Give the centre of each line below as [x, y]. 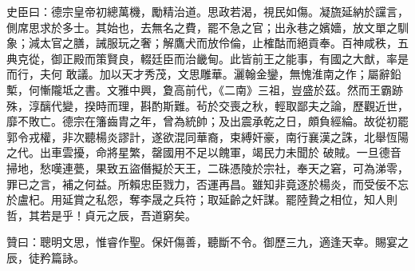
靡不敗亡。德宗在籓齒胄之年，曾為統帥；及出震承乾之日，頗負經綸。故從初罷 [207, 121]
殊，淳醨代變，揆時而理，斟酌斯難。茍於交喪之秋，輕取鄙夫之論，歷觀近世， [207, 105]
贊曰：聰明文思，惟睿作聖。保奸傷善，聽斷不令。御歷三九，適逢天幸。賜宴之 [207, 242]
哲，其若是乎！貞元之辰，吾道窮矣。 [101, 215]
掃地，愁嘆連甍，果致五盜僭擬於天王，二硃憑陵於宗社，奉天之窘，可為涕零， [207, 167]
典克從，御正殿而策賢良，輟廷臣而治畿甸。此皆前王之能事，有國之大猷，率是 [207, 58]
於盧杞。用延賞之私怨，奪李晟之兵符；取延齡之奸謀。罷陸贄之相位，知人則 [202, 199]
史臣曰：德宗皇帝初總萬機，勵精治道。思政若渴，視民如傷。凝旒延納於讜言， [207, 11]
